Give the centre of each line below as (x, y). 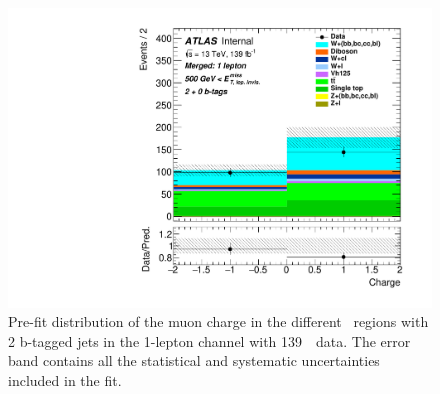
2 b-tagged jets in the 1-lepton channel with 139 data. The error (209, 340)
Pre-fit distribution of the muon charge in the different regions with (218, 321)
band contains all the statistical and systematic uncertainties (194, 360)
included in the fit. (65, 380)
